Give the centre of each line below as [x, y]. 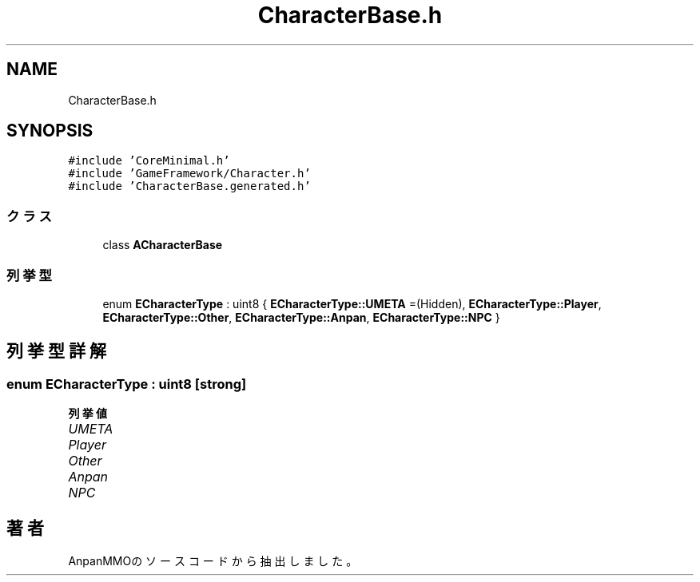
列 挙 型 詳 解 [56, 351]
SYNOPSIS [50, 131]
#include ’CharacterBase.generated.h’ [189, 186]
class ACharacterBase [163, 245]
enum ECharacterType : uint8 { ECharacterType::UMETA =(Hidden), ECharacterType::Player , [352, 303]
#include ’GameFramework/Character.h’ [189, 174]
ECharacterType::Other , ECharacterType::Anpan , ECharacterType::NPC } [301, 317]
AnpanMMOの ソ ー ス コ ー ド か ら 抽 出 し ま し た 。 [213, 561]
